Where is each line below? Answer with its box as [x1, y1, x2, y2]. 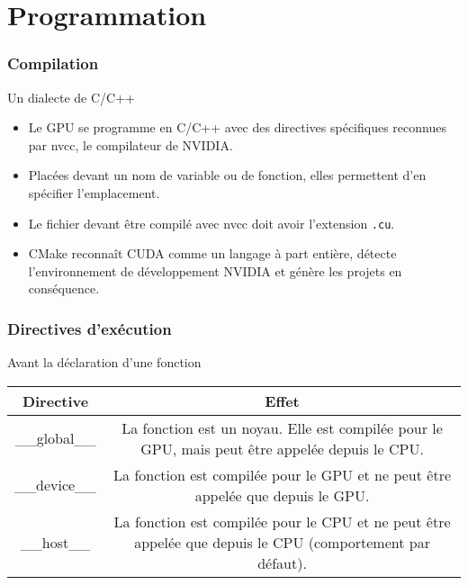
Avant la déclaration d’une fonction [7, 353, 202, 372]
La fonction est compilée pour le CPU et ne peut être [113, 510, 451, 532]
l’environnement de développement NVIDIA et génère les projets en [28, 261, 402, 280]
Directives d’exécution [7, 317, 172, 339]
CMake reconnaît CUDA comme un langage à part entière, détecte [28, 244, 397, 263]
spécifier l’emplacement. [28, 183, 160, 202]
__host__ [20, 531, 91, 553]
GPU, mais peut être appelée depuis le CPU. [140, 437, 424, 459]
